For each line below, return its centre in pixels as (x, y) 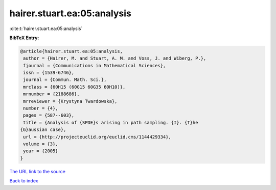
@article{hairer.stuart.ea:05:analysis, (71, 51)
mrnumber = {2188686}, (52, 94)
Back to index (24, 181)
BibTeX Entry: (24, 38)
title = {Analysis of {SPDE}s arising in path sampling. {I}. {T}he (111, 123)
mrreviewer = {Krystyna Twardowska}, (70, 101)
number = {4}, (41, 108)
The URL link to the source (38, 171)
